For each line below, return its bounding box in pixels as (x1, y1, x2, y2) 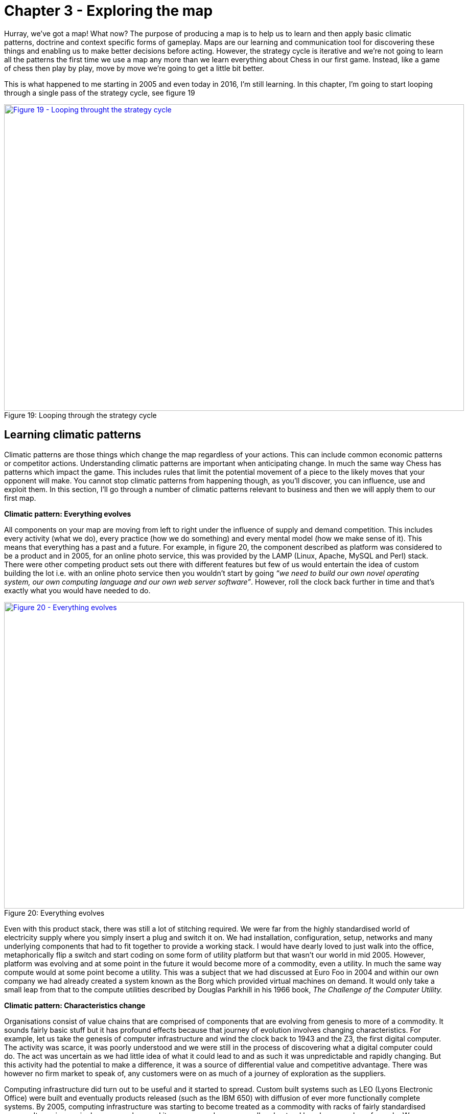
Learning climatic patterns (4, 428, 142, 442)
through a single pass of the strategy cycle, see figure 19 (4, 88, 195, 97)
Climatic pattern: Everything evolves (4, 509, 131, 518)
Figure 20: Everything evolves (4, 908, 105, 917)
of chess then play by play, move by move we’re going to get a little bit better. (4, 63, 265, 73)
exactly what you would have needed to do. (4, 586, 151, 595)
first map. (4, 493, 36, 502)
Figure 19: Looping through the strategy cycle (4, 410, 157, 420)
